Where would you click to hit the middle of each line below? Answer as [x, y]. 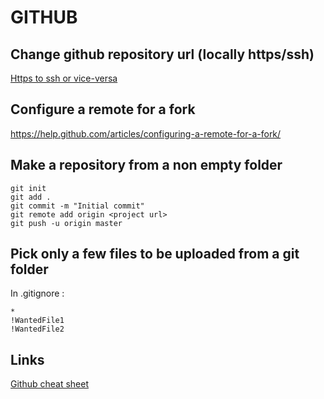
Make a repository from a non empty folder [146, 165]
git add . [31, 197]
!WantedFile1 [37, 321]
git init [28, 188]
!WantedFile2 [37, 329]
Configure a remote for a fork [103, 109]
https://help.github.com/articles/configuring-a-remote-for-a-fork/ [146, 133]
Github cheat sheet [50, 384]
